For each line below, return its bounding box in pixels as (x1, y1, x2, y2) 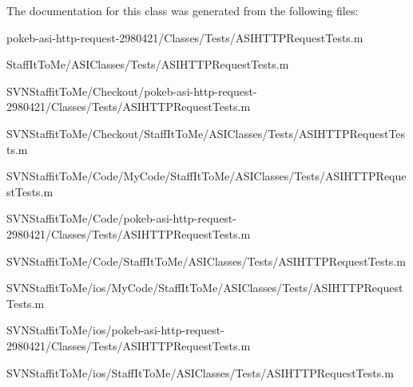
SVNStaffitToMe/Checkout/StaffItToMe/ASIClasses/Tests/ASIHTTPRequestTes (6, 124, 406, 141)
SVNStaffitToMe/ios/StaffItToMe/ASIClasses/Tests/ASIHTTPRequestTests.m (6, 364, 394, 381)
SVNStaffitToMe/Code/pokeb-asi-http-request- (6, 210, 236, 227)
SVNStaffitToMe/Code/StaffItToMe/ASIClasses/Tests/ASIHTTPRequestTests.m (6, 252, 406, 269)
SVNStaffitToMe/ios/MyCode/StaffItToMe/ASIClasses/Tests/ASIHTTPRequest (6, 279, 403, 296)
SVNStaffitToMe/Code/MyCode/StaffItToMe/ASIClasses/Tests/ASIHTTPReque (6, 168, 407, 184)
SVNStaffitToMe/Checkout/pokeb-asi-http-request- (6, 82, 257, 99)
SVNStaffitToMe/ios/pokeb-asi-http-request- (6, 322, 224, 338)
